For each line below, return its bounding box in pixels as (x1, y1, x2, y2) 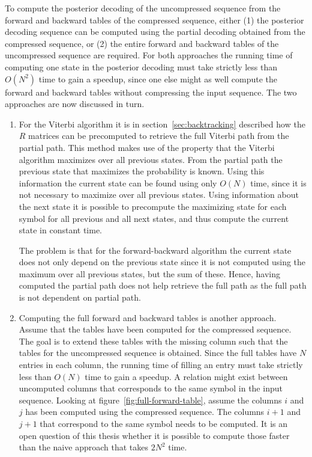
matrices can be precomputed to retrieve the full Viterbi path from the (28, 129, 289, 142)
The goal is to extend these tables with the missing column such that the (19, 334, 288, 347)
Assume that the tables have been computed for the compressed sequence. (19, 323, 292, 336)
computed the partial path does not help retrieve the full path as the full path (19, 279, 307, 292)
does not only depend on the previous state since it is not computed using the (19, 256, 306, 268)
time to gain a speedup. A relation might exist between (85, 370, 288, 382)
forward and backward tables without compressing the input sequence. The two (5, 85, 297, 98)
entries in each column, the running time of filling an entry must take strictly (19, 358, 303, 371)
